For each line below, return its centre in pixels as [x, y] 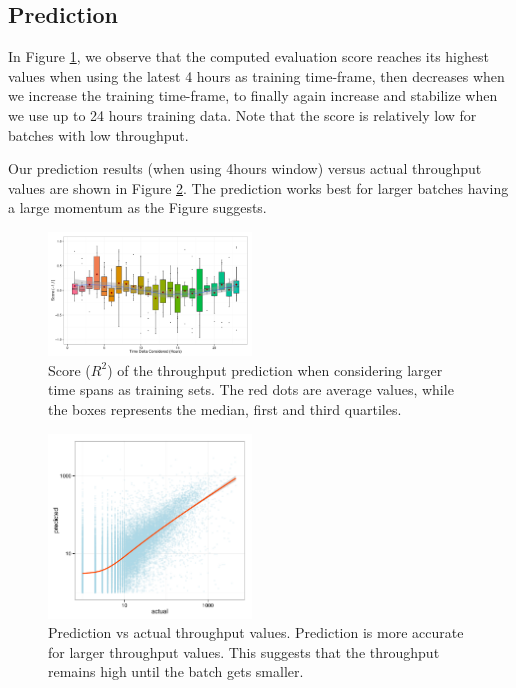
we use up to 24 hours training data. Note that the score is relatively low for [242, 114]
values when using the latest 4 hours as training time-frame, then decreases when [256, 75]
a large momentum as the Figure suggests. [137, 207]
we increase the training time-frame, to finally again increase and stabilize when [253, 95]
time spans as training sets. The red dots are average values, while [251, 389]
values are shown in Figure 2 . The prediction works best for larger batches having [258, 187]
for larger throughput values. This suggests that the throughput [244, 651]
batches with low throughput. [98, 134]
